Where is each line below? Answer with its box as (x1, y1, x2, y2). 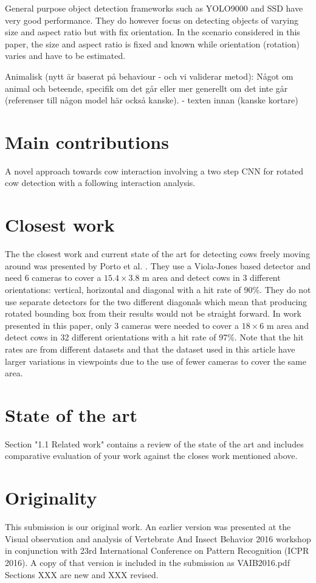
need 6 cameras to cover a (5, 271, 101, 284)
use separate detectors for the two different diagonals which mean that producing (5, 295, 307, 308)
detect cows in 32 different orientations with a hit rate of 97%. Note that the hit (5, 331, 304, 343)
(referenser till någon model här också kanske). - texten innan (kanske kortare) (5, 94, 298, 106)
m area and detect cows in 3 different (142, 271, 281, 284)
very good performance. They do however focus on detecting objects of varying (5, 13, 298, 26)
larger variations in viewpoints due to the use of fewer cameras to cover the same (5, 354, 306, 367)
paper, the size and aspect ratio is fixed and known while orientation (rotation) (5, 37, 300, 50)
